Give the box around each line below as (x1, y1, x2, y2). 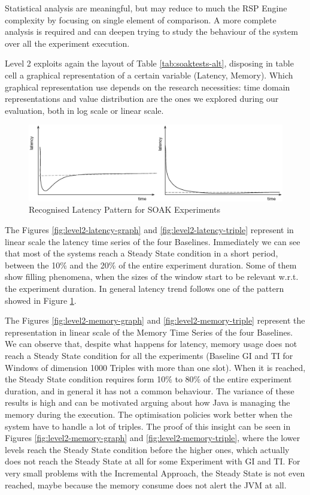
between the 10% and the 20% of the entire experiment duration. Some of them (5, 258, 297, 271)
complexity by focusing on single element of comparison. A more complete (5, 13, 276, 26)
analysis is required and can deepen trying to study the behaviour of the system (5, 25, 298, 38)
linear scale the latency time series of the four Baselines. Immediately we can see (5, 235, 300, 248)
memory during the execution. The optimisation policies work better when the (5, 408, 293, 420)
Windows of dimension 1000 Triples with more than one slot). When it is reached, (5, 361, 306, 373)
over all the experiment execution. (5, 37, 130, 49)
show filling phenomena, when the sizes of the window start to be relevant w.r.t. (5, 270, 299, 283)
